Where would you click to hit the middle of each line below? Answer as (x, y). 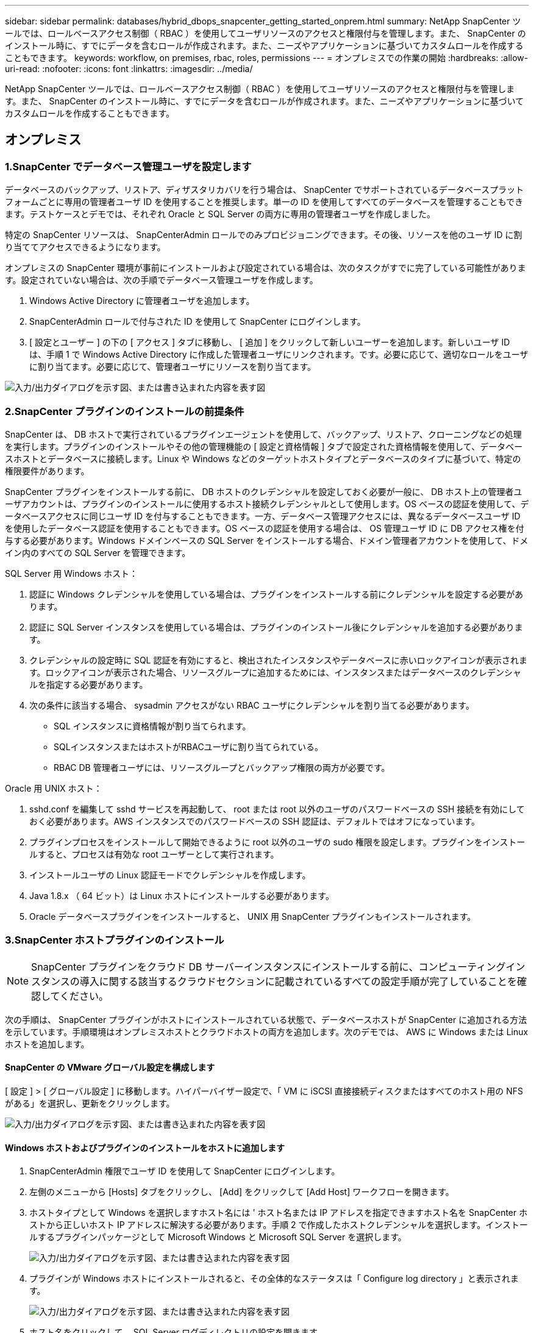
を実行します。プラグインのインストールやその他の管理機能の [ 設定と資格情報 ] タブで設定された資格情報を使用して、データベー (264, 446)
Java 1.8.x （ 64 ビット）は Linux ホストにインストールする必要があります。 (182, 895)
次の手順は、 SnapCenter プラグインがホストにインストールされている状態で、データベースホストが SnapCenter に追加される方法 (266, 1019)
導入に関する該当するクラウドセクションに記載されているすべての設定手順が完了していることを (298, 981)
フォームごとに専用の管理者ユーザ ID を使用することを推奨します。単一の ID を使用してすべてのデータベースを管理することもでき (264, 202)
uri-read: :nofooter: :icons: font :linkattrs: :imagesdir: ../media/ (129, 69)
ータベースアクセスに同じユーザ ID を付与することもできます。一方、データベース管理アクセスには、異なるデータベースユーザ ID (263, 516)
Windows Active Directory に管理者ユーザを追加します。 (142, 301)
